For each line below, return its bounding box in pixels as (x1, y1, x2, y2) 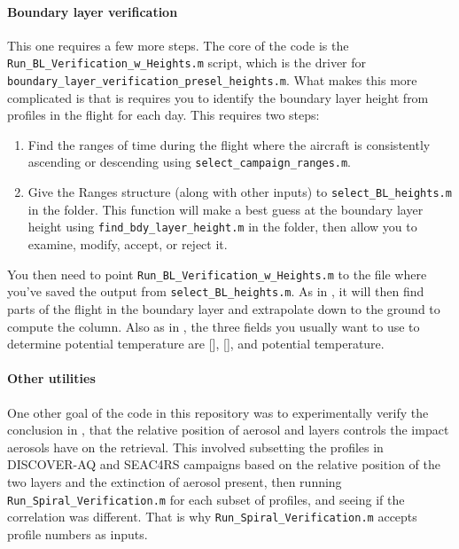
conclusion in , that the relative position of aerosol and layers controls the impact (7, 420, 449, 439)
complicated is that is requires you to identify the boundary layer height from (7, 88, 429, 106)
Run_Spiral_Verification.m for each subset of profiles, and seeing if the (7, 490, 405, 508)
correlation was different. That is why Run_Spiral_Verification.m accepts (7, 507, 417, 526)
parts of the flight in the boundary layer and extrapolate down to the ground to (7, 299, 440, 318)
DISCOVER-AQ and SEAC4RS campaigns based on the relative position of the (7, 455, 440, 474)
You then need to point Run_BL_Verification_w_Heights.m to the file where (7, 264, 427, 283)
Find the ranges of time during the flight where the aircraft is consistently (27, 135, 431, 153)
